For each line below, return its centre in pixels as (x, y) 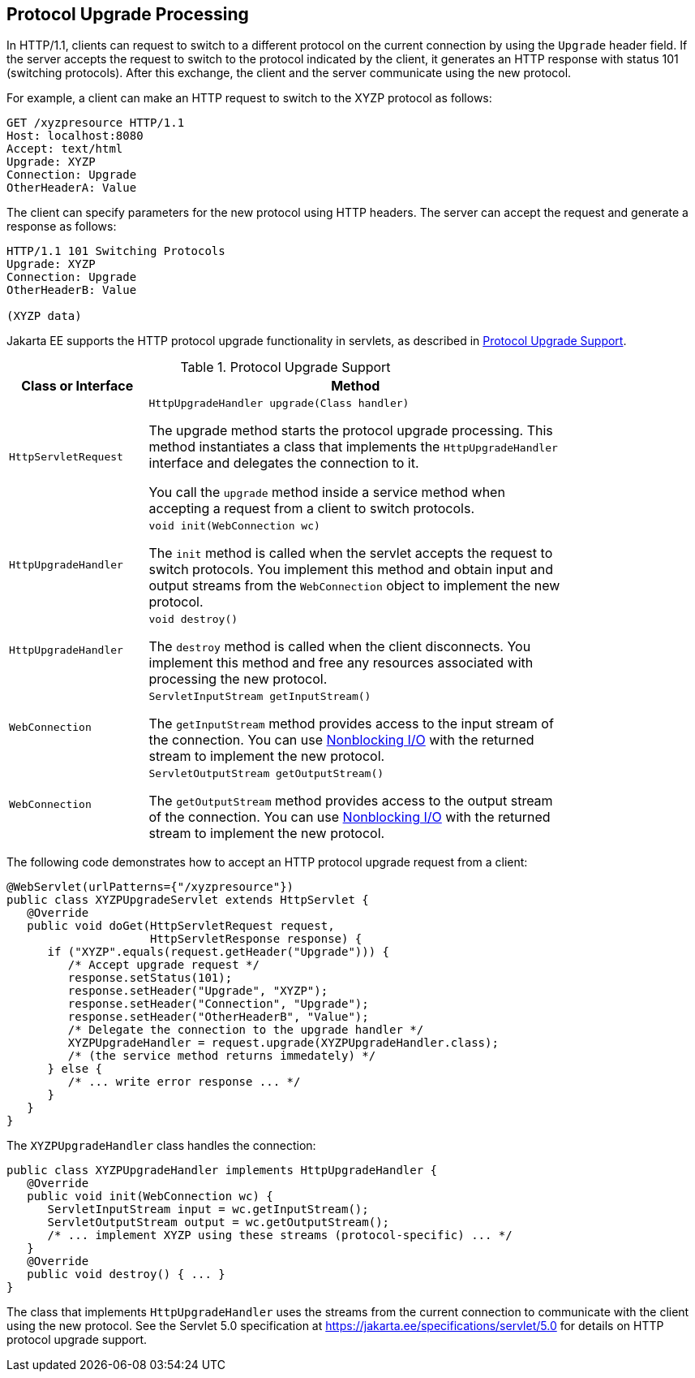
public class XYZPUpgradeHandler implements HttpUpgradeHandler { (222, 1171)
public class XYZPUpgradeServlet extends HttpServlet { (188, 900)
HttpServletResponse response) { (256, 939)
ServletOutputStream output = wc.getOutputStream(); (219, 1222)
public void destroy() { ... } (126, 1274)
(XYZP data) (44, 316)
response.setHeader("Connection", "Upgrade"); (218, 1004)
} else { (75, 1069)
